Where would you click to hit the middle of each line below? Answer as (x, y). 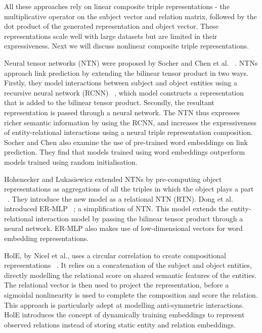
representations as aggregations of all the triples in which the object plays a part (129, 189)
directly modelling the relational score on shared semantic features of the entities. (130, 275)
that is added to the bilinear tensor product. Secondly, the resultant (109, 102)
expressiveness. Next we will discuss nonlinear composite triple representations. (126, 46)
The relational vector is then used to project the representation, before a (117, 285)
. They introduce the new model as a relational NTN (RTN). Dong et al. (120, 198)
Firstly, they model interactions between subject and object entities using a (121, 83)
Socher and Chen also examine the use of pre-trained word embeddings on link (126, 142)
